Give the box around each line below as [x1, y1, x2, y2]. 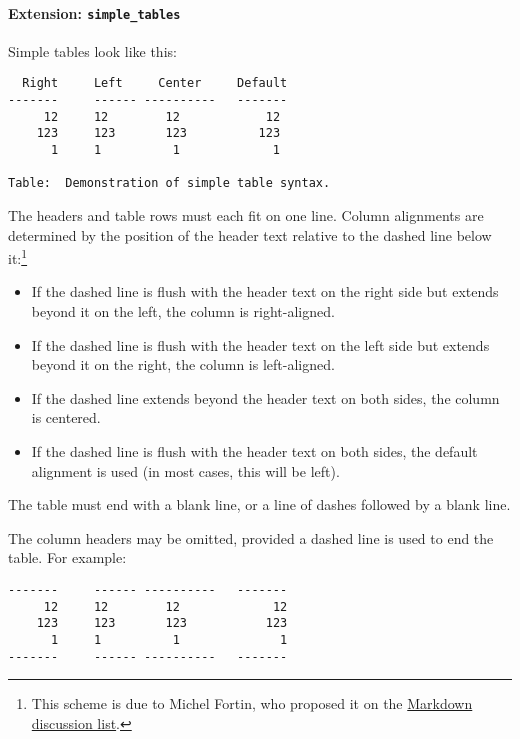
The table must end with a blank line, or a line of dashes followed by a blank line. [8, 494, 511, 515]
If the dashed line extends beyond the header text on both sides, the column [31, 387, 500, 408]
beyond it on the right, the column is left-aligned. [31, 354, 335, 375]
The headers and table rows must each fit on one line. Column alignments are [8, 205, 484, 226]
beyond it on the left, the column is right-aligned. [31, 301, 335, 322]
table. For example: [8, 547, 127, 568]
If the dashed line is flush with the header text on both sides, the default [31, 441, 478, 462]
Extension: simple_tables [8, 2, 181, 23]
